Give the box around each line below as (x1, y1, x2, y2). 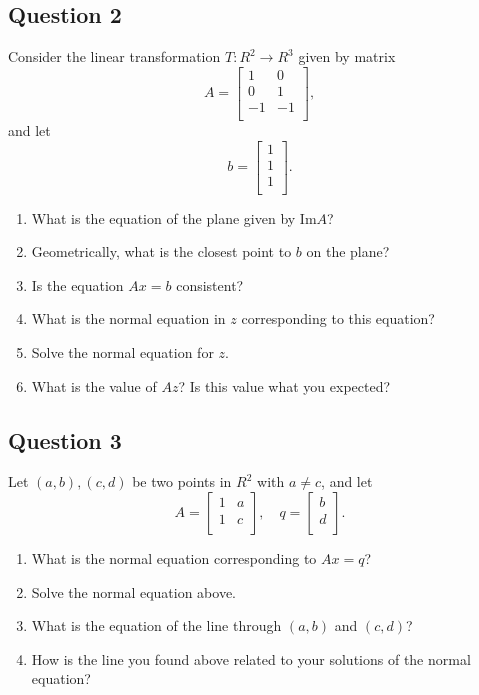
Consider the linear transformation (8, 46, 221, 67)
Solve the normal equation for (31, 342, 214, 363)
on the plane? (306, 241, 390, 262)
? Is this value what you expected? (178, 375, 391, 396)
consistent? (176, 274, 244, 295)
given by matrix (298, 46, 396, 67)
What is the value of (31, 375, 157, 396)
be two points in (132, 471, 232, 492)
